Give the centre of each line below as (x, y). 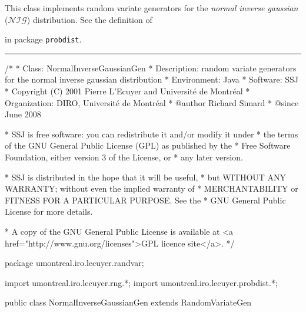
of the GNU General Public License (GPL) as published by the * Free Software (148, 145)
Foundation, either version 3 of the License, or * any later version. (124, 157)
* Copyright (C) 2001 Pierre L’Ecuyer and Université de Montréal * (127, 91)
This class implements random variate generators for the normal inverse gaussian (152, 8)
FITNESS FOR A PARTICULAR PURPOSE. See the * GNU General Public (145, 200)
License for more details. (49, 211)
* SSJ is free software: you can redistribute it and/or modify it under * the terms (152, 134)
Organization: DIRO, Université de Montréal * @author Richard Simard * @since (152, 102)
